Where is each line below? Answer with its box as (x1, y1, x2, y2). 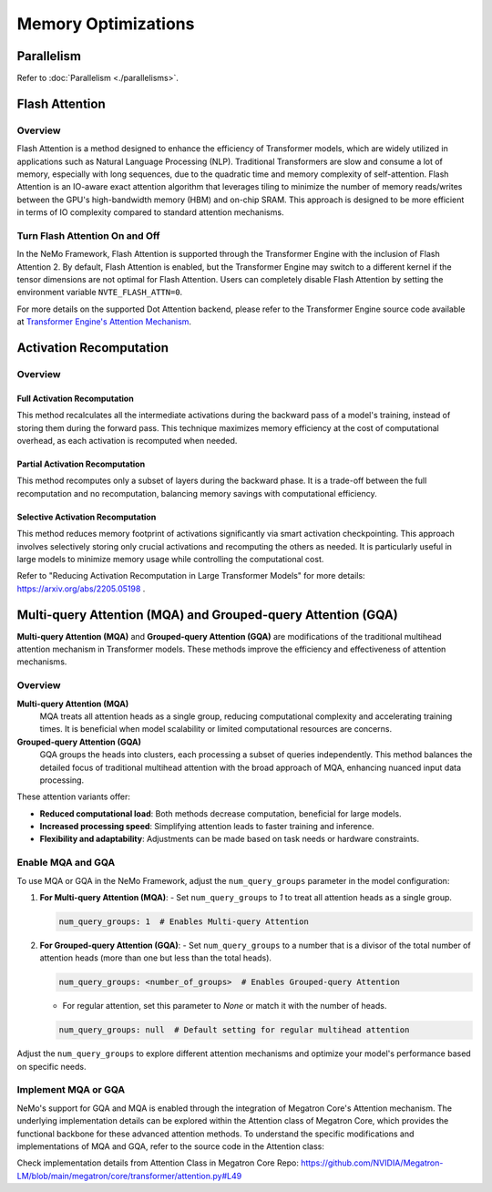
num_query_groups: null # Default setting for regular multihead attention (58, 1025, 410, 1035)
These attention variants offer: (16, 791, 131, 802)
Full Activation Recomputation (16, 393, 134, 404)
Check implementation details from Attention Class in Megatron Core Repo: (16, 1157, 300, 1168)
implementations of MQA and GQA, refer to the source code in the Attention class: (16, 1141, 325, 1152)
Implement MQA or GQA (16, 1084, 126, 1096)
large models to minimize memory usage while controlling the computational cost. (16, 553, 324, 564)
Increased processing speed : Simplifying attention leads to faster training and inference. (39, 821, 374, 832)
